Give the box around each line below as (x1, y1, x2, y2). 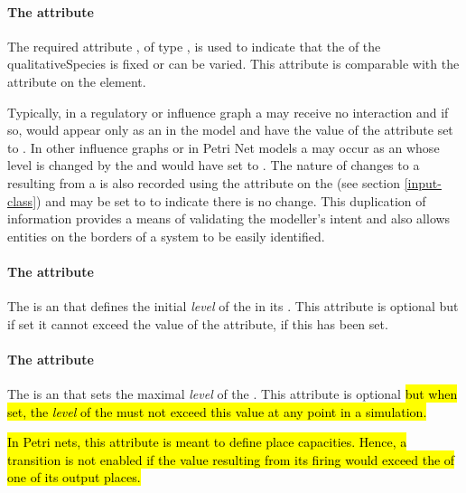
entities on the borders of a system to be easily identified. (7, 226, 325, 245)
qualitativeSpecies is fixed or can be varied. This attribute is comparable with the (7, 54, 460, 73)
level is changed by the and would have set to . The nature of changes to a (7, 156, 420, 175)
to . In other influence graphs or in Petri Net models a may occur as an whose (7, 137, 440, 156)
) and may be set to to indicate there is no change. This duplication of (36, 191, 426, 210)
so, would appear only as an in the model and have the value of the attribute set (7, 120, 453, 139)
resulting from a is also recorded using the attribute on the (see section (7, 173, 401, 192)
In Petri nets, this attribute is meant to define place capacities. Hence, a (7, 432, 407, 451)
